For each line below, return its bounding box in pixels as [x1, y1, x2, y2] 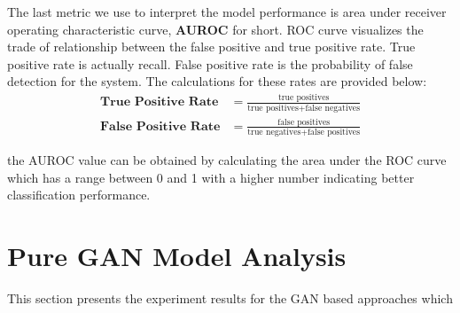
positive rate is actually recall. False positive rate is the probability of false [7, 54, 413, 73]
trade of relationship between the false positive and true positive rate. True [7, 37, 416, 56]
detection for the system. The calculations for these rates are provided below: [7, 72, 427, 90]
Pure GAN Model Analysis [7, 238, 347, 274]
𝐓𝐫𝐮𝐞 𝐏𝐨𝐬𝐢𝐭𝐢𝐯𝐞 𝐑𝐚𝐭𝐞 [99, 96, 219, 109]
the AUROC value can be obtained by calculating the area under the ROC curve [7, 151, 447, 169]
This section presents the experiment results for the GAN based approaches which [7, 289, 453, 308]
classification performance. [7, 185, 151, 204]
